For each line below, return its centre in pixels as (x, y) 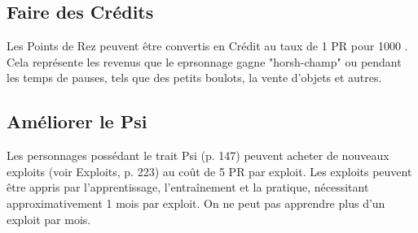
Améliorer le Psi (77, 121)
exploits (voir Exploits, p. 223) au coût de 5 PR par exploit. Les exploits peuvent (209, 171)
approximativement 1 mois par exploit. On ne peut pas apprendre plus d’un (196, 203)
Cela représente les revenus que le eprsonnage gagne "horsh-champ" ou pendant (204, 61)
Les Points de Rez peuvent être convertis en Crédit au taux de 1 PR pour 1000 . (207, 46)
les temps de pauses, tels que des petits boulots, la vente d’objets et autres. (194, 78)
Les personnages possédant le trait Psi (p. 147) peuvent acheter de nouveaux (198, 155)
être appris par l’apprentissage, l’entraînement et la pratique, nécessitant (188, 187)
